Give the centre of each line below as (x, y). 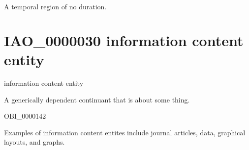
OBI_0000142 (25, 116)
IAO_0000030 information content (124, 40)
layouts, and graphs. (34, 142)
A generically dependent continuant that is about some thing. (97, 99)
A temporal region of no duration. (55, 6)
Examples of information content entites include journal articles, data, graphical (125, 132)
